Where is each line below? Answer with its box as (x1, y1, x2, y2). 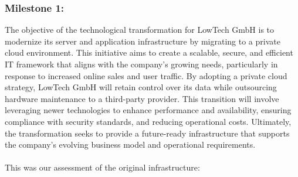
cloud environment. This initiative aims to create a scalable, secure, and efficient (5, 46, 293, 59)
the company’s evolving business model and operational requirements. (5, 138, 256, 151)
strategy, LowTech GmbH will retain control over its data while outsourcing (5, 81, 277, 93)
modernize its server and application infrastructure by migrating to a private (5, 35, 280, 47)
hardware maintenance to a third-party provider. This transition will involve (5, 92, 279, 104)
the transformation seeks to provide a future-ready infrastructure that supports (5, 127, 290, 139)
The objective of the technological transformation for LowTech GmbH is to (5, 23, 275, 36)
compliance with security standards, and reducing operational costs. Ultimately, (5, 115, 292, 127)
